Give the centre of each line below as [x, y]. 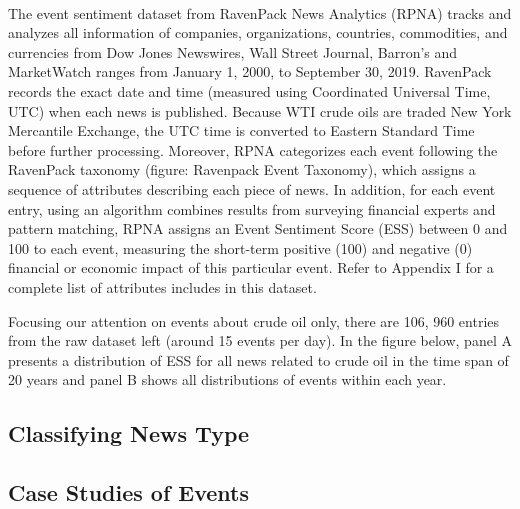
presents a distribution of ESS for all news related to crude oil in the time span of [258, 359]
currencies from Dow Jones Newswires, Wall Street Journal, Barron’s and [233, 51]
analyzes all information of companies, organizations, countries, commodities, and [258, 32]
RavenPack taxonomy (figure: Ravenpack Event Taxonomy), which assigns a [242, 169]
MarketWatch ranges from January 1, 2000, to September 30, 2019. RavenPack [250, 71]
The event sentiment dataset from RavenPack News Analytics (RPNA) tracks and [260, 12]
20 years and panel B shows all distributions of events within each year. [227, 379]
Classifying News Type [129, 433]
